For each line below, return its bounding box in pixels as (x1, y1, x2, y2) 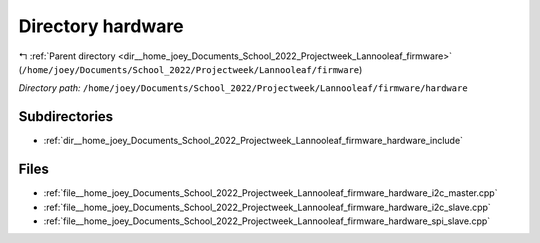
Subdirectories (18, 108, 114, 125)
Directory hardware (18, 15, 184, 37)
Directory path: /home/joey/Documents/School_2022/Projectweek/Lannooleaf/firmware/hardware (18, 82, 469, 94)
